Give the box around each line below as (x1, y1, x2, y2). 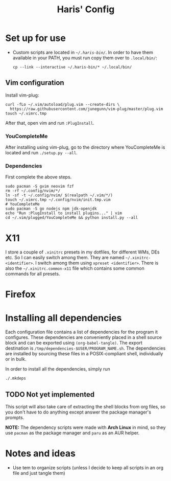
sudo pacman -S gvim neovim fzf (5, 184, 74, 189)
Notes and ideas (5, 448, 76, 460)
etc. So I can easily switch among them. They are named (5, 255, 125, 261)
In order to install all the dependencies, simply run (5, 366, 111, 372)
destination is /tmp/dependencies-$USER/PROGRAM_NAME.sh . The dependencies (5, 345, 166, 351)
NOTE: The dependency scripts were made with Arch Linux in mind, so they (5, 424, 166, 430)
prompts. (5, 415, 25, 421)
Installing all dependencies (5, 312, 122, 324)
